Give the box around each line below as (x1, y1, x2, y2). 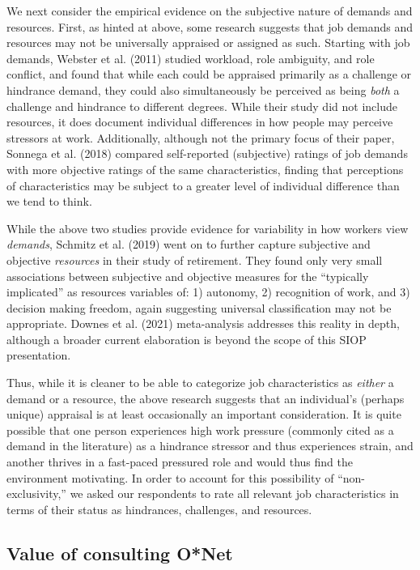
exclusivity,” (6, 485, 66, 502)
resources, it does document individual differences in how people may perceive (6, 113, 393, 130)
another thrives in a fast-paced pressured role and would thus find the (6, 453, 353, 470)
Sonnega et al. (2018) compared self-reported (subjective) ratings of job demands (6, 145, 408, 162)
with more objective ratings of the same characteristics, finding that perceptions (6, 160, 404, 177)
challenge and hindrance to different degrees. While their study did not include (6, 97, 397, 114)
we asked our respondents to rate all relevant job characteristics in (70, 485, 399, 502)
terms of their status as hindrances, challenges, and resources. (6, 500, 312, 517)
